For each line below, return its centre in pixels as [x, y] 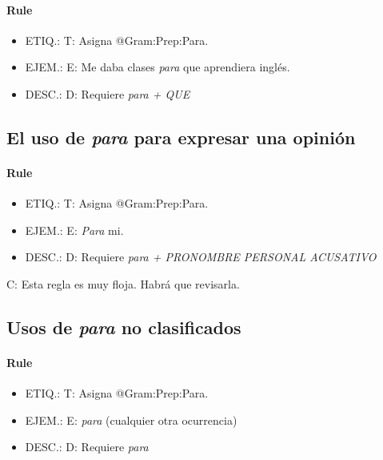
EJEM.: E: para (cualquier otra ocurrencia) [131, 420]
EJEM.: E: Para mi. [74, 230]
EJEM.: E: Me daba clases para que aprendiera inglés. [158, 67]
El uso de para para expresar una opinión [181, 137]
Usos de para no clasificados [124, 327]
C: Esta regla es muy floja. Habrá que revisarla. [123, 283]
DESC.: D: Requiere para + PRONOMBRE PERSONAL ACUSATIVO [201, 257]
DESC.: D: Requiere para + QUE [108, 93]
